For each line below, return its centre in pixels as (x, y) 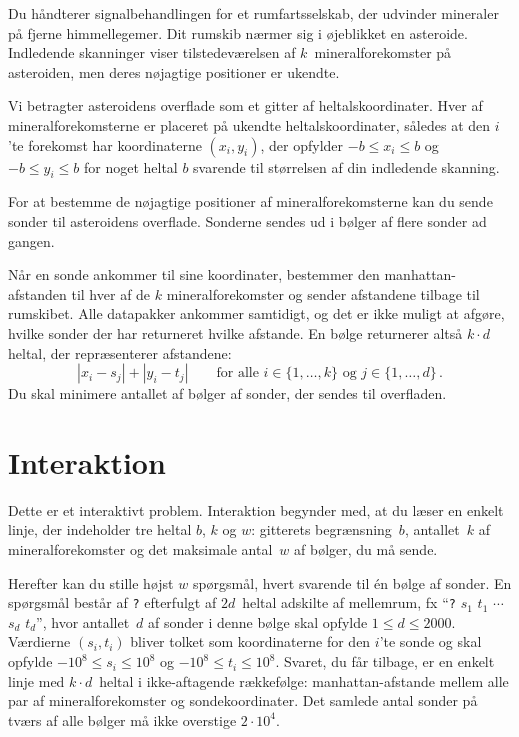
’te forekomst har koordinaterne (105, 144)
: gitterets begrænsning (321, 529)
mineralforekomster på (383, 52)
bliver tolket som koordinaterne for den (250, 641)
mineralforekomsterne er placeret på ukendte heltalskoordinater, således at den (249, 124)
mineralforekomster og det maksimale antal (140, 549)
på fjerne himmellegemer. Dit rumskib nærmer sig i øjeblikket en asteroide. (238, 32)
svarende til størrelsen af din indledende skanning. (346, 166)
